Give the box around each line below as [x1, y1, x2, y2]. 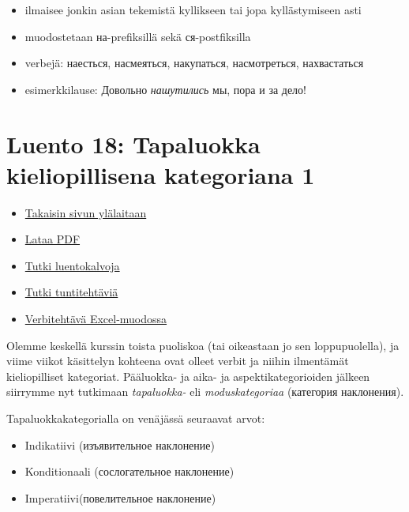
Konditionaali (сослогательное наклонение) [24, 463, 235, 480]
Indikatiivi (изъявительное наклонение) [24, 436, 215, 453]
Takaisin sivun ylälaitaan [24, 204, 147, 220]
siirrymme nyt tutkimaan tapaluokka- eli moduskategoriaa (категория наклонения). [6, 383, 404, 400]
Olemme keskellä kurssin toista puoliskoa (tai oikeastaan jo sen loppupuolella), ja [6, 337, 400, 353]
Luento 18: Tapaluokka [6, 127, 261, 160]
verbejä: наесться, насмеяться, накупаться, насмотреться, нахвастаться [24, 55, 364, 71]
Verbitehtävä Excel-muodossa [24, 311, 167, 327]
